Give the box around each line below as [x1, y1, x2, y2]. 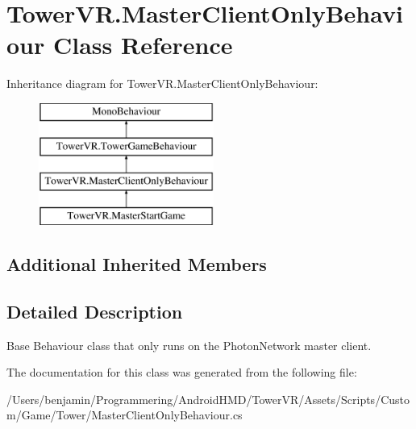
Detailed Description [6, 298, 183, 323]
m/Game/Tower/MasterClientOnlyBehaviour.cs [6, 406, 243, 423]
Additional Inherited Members [6, 252, 267, 277]
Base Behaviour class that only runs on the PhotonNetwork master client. [6, 336, 372, 353]
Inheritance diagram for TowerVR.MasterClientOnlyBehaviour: [6, 75, 318, 92]
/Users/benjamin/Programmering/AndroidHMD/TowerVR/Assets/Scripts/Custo [6, 390, 410, 407]
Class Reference [52, 28, 233, 61]
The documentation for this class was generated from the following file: [6, 364, 357, 381]
